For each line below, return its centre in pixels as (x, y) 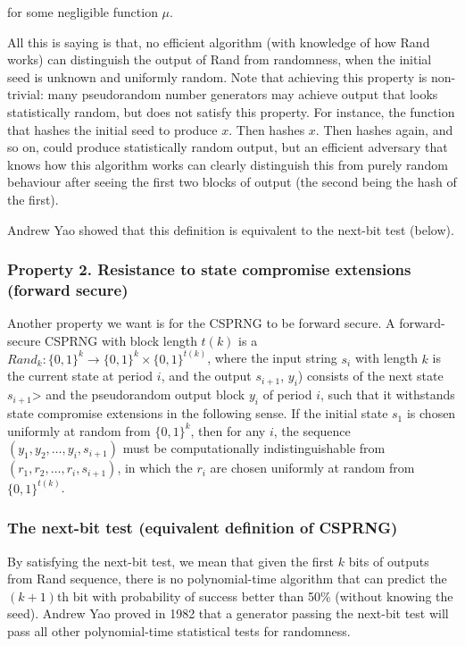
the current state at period (80, 376)
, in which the (155, 468)
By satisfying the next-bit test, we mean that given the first (171, 561)
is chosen (431, 413)
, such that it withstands (388, 394)
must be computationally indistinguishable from (254, 448)
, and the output (206, 376)
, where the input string (272, 358)
